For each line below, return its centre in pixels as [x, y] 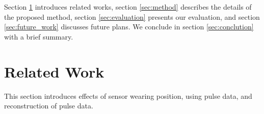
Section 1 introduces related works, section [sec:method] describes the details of [128, 7]
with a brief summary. [39, 36]
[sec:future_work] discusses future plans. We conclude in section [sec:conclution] [129, 27]
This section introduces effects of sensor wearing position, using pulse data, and [128, 96]
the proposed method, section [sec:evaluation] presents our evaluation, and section [132, 16]
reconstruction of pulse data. [49, 106]
